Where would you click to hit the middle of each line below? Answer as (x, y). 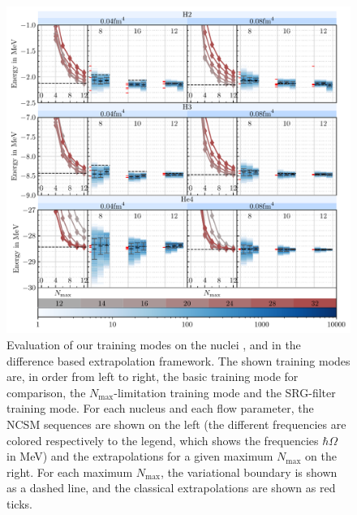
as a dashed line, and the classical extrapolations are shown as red (171, 488)
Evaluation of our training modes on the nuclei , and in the (154, 345)
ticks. (19, 504)
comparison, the (46, 392)
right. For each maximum (70, 472)
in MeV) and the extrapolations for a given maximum (140, 456)
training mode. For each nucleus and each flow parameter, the (160, 408)
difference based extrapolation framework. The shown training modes (178, 360)
